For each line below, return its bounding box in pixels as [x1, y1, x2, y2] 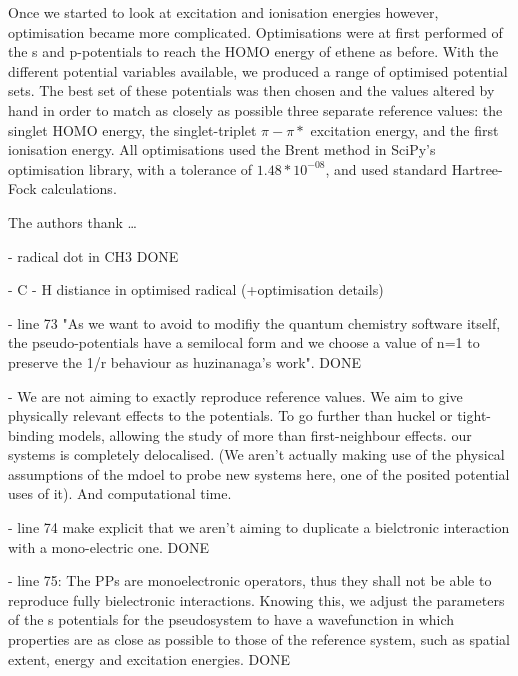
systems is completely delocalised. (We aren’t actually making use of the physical [8, 444, 505, 465]
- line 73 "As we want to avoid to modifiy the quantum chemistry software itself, [8, 312, 501, 333]
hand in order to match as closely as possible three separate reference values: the [8, 99, 503, 120]
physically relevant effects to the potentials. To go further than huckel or [8, 405, 453, 426]
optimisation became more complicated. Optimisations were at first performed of [8, 21, 503, 42]
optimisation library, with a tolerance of [8, 158, 253, 179]
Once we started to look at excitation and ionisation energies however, [8, 2, 439, 22]
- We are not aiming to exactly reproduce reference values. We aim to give [8, 385, 463, 406]
